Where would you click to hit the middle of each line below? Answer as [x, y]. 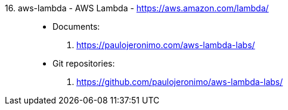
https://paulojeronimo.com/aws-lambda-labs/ [166, 45]
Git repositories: [84, 63]
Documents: [76, 26]
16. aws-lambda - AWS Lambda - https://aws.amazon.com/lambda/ [137, 8]
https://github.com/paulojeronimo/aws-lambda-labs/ [180, 82]
